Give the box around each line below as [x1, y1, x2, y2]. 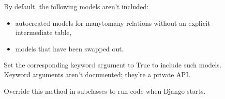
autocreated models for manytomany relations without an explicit [15, 17, 210, 28]
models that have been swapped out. [15, 43, 124, 53]
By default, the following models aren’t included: [4, 1, 149, 11]
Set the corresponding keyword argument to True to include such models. [4, 60, 222, 70]
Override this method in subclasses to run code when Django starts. [4, 85, 206, 96]
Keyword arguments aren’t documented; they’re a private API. [4, 69, 191, 79]
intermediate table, [15, 27, 72, 37]
